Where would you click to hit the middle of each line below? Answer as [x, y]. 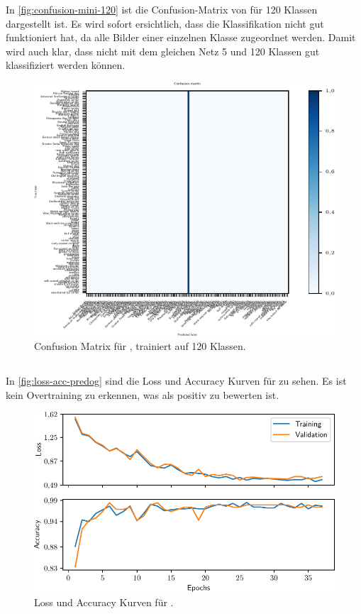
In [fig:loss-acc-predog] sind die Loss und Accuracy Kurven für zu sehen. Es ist [176, 381]
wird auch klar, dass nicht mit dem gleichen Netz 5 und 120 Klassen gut [163, 51]
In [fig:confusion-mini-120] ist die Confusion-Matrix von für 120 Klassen [162, 9]
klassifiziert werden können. [66, 65]
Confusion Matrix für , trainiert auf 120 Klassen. [140, 346]
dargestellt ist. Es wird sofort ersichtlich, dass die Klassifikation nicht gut [165, 23]
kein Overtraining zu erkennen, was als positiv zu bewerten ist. [143, 394]
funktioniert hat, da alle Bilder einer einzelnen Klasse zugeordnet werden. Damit [181, 37]
